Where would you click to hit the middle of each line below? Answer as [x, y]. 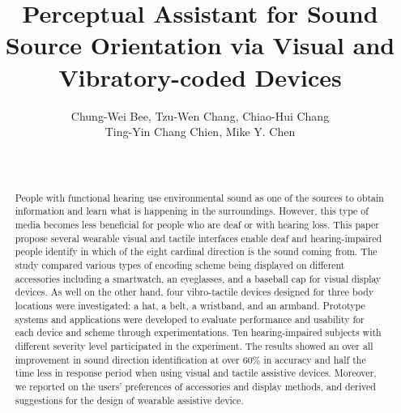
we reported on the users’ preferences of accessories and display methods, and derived [195, 386]
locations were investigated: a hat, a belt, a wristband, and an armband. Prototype [190, 305]
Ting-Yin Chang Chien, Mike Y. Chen [200, 132]
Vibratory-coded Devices [200, 77]
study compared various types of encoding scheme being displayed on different [180, 264]
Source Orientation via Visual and [200, 45]
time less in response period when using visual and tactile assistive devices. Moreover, [196, 373]
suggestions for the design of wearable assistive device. [129, 400]
